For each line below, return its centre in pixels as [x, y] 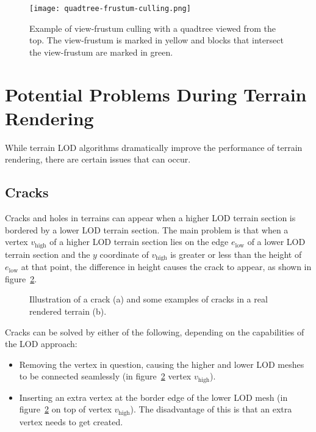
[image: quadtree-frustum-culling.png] [110, 9]
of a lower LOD [276, 242]
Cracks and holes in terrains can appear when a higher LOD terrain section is [150, 218]
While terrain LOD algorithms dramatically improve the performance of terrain [154, 147]
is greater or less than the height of [236, 254]
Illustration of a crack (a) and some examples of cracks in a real [149, 299]
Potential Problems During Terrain [156, 94]
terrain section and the [48, 254]
